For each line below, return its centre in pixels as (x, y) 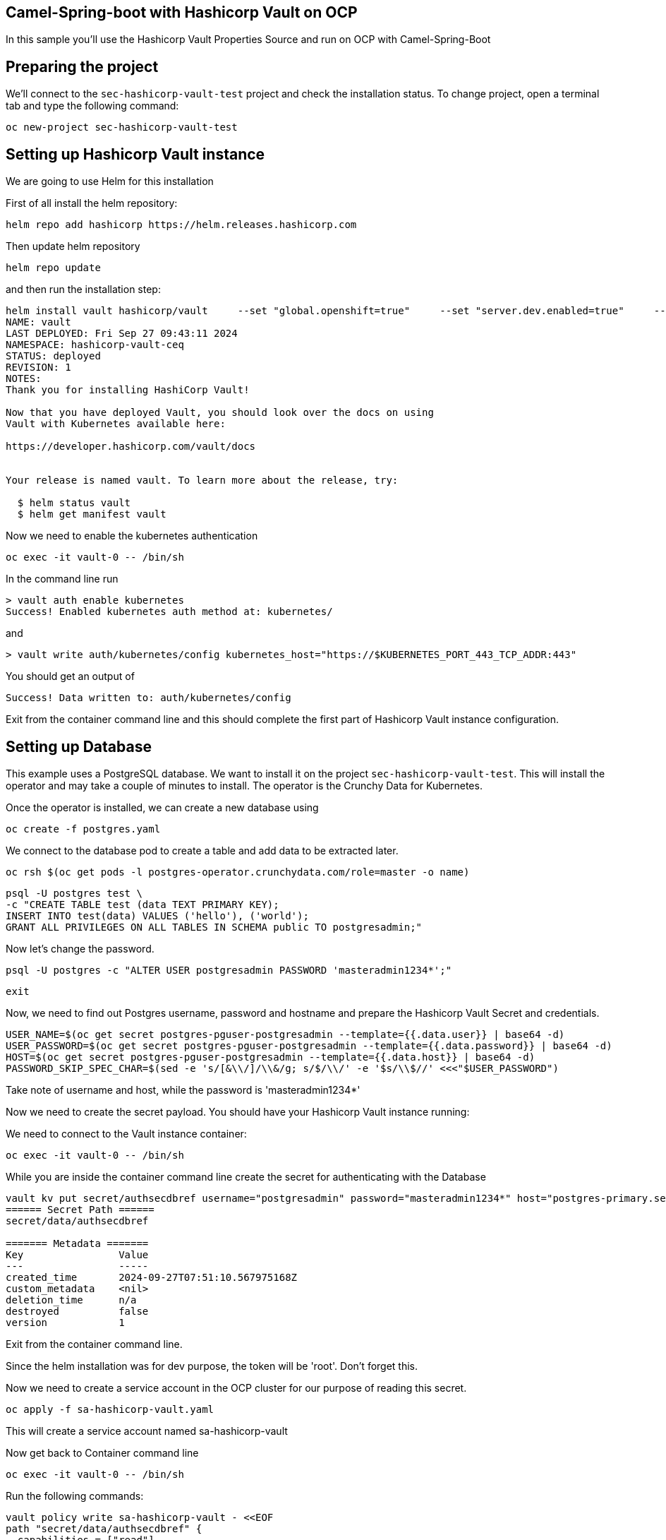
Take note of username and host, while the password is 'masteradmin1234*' (183, 1090)
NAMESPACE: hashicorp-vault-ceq (95, 345)
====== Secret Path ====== (80, 1209)
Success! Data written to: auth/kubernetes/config (149, 698)
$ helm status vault (74, 503)
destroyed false (77, 1311)
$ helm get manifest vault (92, 514)
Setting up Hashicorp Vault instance (135, 154)
